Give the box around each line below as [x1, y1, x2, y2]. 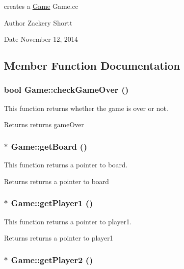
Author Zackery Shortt [4, 17, 73, 27]
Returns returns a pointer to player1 [4, 233, 113, 243]
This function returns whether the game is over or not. [4, 103, 168, 113]
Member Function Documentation [4, 58, 181, 73]
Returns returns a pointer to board [4, 176, 109, 186]
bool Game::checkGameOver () [4, 83, 129, 96]
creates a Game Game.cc [4, 1, 79, 11]
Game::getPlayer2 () [11, 253, 93, 266]
